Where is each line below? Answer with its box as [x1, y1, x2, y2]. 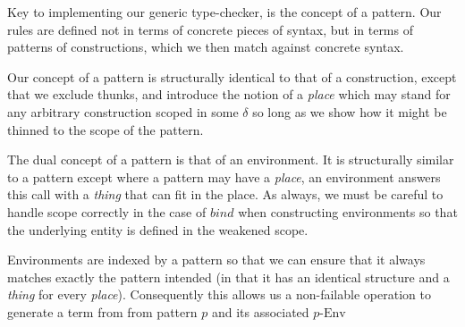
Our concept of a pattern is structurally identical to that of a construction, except [7, 67, 457, 86]
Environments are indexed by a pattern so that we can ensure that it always [7, 250, 426, 269]
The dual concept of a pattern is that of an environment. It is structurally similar [7, 150, 454, 169]
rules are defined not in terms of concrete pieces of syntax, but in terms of [7, 20, 413, 38]
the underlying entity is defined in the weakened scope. [7, 220, 309, 239]
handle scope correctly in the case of [7, 202, 207, 221]
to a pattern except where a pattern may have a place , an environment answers [7, 167, 441, 186]
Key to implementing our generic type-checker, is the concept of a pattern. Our [7, 3, 442, 21]
